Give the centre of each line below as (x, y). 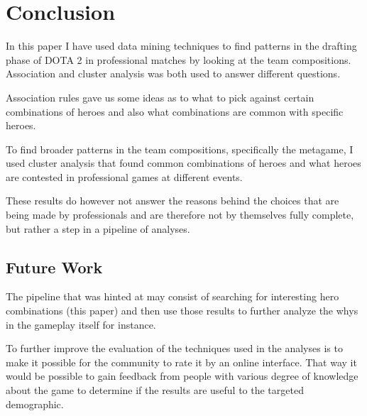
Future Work (54, 267)
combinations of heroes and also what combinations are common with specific (175, 111)
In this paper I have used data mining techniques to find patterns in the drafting (181, 46)
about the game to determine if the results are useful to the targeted (155, 390)
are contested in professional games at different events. (124, 176)
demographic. (35, 404)
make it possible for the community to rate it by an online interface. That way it (181, 362)
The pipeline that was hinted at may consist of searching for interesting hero (172, 296)
